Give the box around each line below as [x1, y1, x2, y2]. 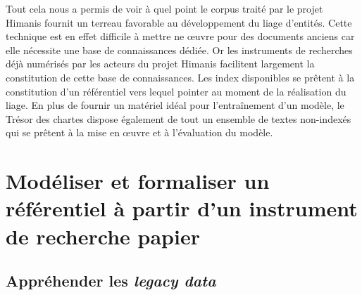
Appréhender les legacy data [6, 270, 216, 291]
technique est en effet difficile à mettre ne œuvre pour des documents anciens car [6, 29, 355, 44]
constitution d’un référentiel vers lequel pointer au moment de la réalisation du [6, 84, 347, 98]
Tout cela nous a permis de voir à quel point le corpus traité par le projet [6, 1, 323, 15]
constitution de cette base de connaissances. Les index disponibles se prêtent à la [6, 70, 355, 84]
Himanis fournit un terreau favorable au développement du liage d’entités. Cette [6, 15, 352, 29]
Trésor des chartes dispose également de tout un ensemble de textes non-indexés [6, 111, 351, 126]
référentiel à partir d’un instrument [6, 194, 358, 223]
